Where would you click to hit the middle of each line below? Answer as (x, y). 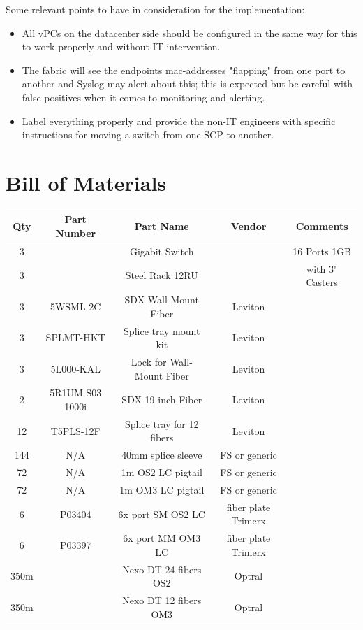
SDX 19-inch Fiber (162, 400)
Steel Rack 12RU (162, 275)
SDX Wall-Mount (162, 300)
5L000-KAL (75, 368)
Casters (322, 282)
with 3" (322, 268)
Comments (322, 226)
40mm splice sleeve (162, 455)
